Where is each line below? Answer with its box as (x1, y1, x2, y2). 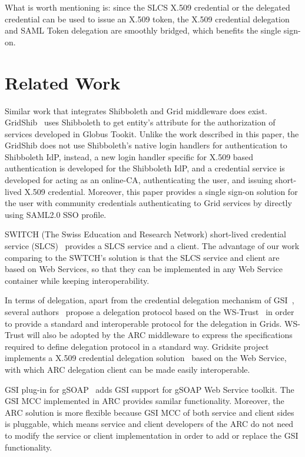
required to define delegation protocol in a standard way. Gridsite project (5, 340, 269, 352)
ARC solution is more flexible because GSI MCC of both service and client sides (5, 406, 294, 418)
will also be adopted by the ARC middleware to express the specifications (26, 329, 293, 341)
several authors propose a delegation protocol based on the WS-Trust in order (5, 306, 294, 317)
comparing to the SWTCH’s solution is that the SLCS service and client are (5, 251, 280, 263)
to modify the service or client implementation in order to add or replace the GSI (5, 429, 299, 441)
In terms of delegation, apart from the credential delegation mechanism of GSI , (5, 294, 294, 306)
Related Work (5, 70, 121, 94)
